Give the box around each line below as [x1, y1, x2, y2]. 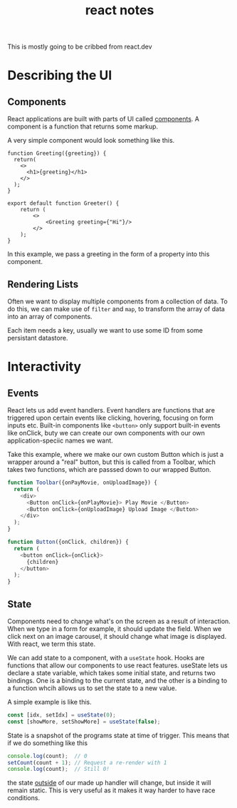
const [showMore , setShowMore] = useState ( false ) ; [7, 718, 161, 725]
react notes [85, 2, 154, 19]
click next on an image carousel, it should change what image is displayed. [7, 632, 227, 640]
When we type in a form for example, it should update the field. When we [7, 624, 222, 633]
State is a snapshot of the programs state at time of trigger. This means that [7, 731, 230, 739]
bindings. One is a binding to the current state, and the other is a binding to [7, 676, 228, 685]
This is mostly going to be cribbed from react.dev [7, 42, 152, 51]
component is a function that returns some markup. [7, 122, 159, 131]
